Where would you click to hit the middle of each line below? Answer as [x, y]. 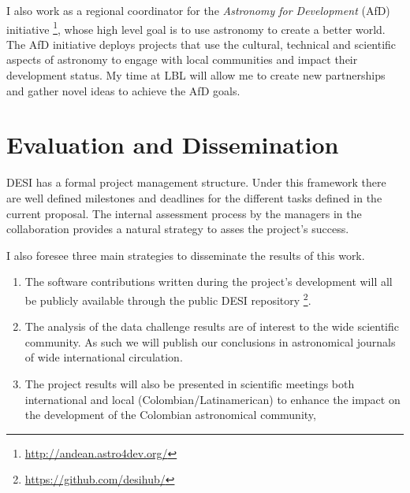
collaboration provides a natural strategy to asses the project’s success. [178, 229]
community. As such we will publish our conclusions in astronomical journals [210, 341]
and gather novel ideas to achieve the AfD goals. [123, 90]
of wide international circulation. [104, 357]
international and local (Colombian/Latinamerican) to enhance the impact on [212, 399]
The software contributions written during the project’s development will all [209, 282]
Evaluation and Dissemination [173, 145]
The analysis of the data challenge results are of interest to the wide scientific [212, 326]
